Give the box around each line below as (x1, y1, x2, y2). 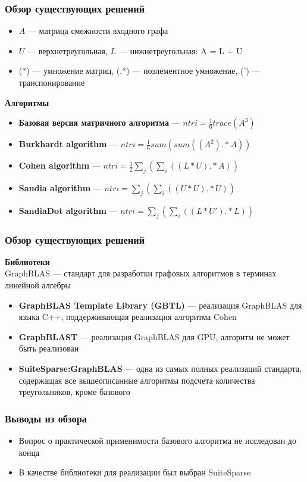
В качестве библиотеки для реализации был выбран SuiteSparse (18, 466, 251, 478)
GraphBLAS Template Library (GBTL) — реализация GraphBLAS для (18, 298, 302, 311)
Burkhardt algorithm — (18, 138, 118, 150)
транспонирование (18, 76, 85, 88)
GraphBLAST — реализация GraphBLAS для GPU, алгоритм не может (18, 330, 290, 343)
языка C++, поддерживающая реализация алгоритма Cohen (18, 310, 237, 323)
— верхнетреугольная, (27, 44, 108, 57)
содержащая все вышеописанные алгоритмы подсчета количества (18, 374, 255, 386)
